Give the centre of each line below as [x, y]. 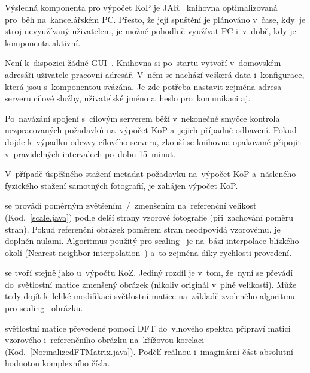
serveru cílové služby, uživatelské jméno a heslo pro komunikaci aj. [128, 98]
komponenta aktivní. [43, 42]
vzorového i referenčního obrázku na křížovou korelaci [105, 340]
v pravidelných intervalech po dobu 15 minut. [90, 153]
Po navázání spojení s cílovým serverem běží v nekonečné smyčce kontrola [142, 118]
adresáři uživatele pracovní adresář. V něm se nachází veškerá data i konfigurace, [155, 74]
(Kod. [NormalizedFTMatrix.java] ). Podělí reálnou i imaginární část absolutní [149, 351]
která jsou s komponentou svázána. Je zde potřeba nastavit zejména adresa [143, 86]
